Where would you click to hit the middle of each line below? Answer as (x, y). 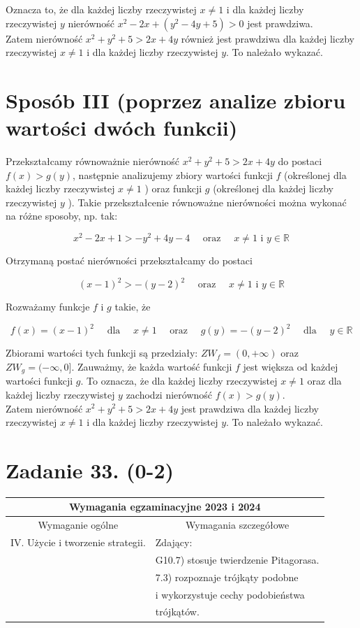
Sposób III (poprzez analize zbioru (176, 100)
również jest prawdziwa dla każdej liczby (268, 38)
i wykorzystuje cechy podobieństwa (230, 594)
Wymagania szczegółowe (238, 525)
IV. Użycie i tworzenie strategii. (78, 542)
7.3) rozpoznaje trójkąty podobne (227, 577)
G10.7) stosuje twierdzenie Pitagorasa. (237, 559)
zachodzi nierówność (169, 394)
